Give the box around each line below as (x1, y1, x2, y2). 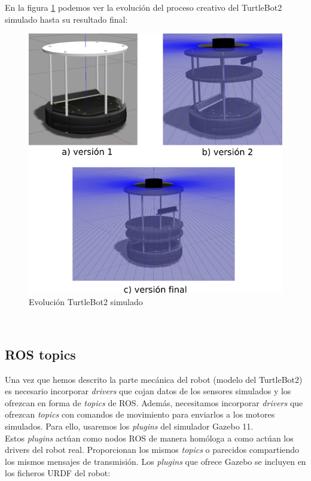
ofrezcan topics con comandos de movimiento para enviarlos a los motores (5, 408, 275, 421)
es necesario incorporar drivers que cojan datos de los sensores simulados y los (5, 385, 291, 397)
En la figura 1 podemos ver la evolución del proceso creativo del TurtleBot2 (5, 1, 282, 13)
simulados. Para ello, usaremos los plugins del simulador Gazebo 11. (5, 420, 254, 433)
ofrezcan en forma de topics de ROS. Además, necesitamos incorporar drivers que (5, 396, 303, 409)
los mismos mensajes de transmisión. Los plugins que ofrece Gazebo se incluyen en (5, 455, 306, 467)
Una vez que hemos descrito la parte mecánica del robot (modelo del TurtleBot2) (5, 373, 303, 385)
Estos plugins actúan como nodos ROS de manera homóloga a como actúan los (5, 431, 294, 444)
